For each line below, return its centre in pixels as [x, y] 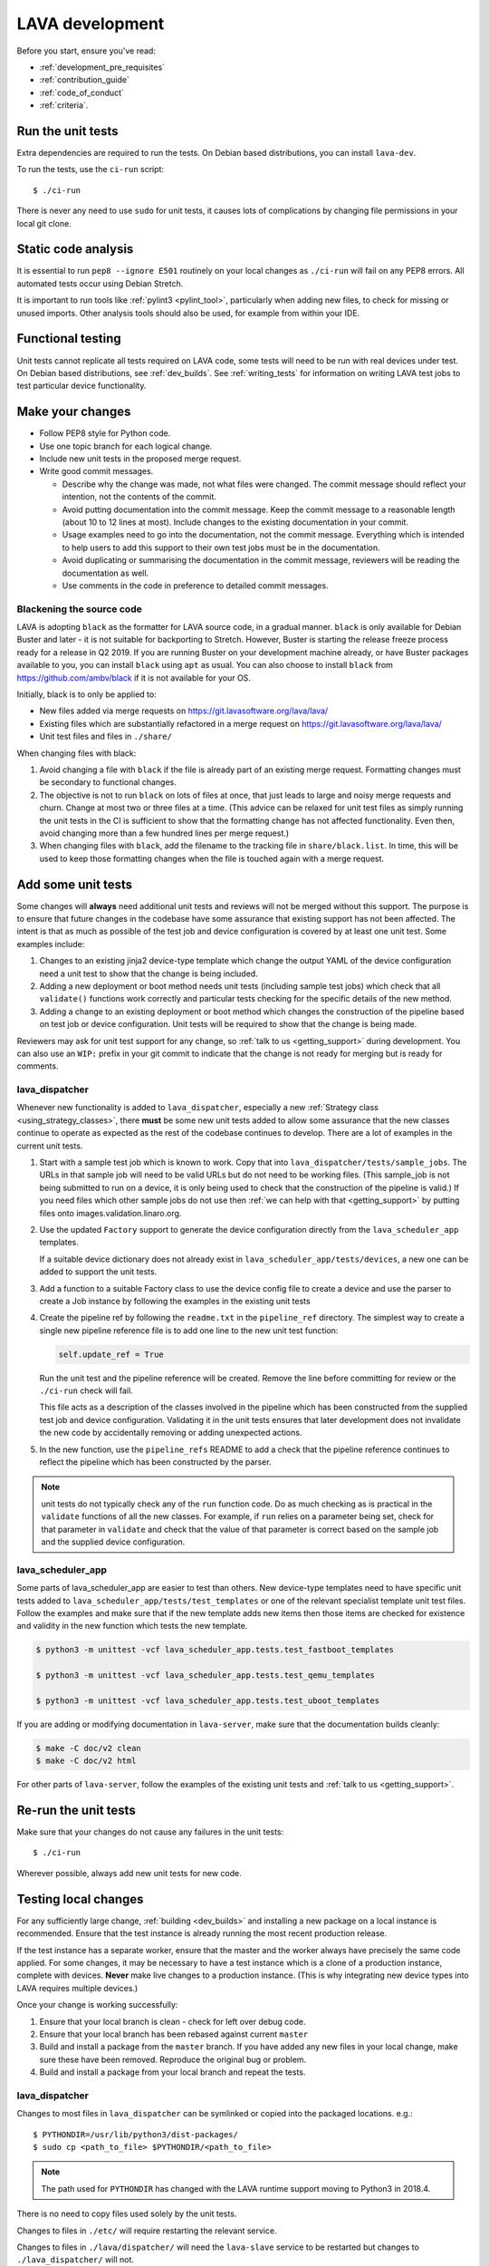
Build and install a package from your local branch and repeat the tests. [173, 2072]
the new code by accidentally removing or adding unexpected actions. [171, 1433]
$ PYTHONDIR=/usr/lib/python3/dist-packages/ [136, 2134]
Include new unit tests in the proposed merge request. [140, 459]
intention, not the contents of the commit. [139, 497]
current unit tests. [50, 1146]
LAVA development [91, 24]
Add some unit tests [75, 884]
